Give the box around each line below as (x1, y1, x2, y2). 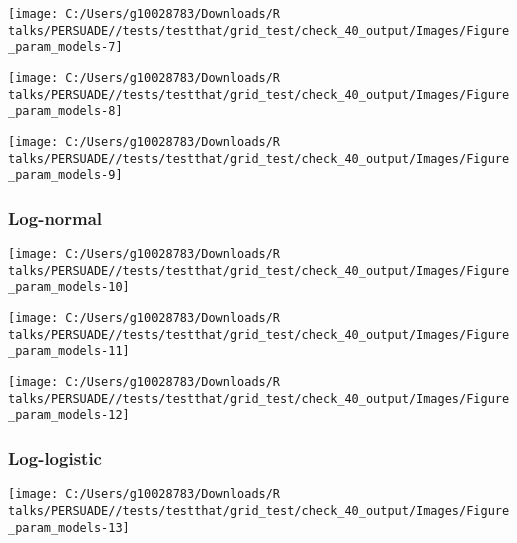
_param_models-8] (8, 104, 123, 119)
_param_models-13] (8, 520, 130, 535)
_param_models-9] (8, 168, 123, 183)
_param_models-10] (8, 280, 130, 295)
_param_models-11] (8, 344, 130, 359)
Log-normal (8, 205, 103, 230)
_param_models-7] (8, 40, 123, 55)
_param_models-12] (8, 408, 130, 423)
